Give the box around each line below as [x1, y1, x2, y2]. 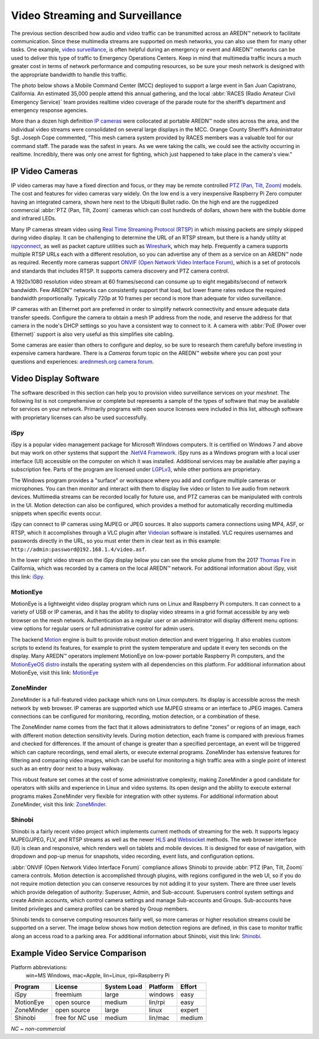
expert [180, 1006, 199, 1014]
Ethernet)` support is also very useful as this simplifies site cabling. [11, 331, 174, 338]
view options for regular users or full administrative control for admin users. [11, 625, 195, 632]
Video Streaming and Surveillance [11, 9, 183, 22]
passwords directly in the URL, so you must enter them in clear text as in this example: [11, 537, 221, 544]
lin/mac [148, 1014, 170, 1022]
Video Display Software [11, 373, 100, 383]
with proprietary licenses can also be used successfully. [11, 413, 148, 421]
